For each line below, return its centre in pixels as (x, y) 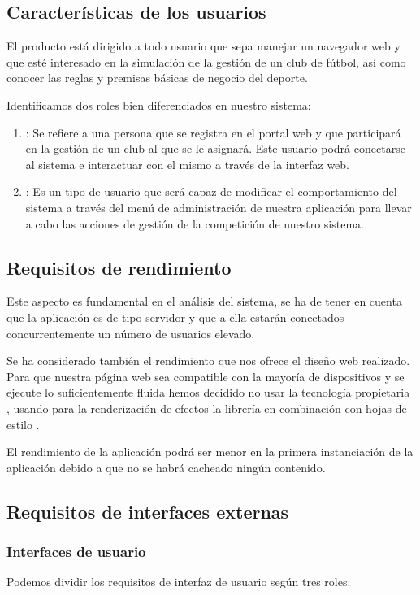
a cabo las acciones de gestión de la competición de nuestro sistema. (195, 223)
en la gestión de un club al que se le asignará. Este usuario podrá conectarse (215, 148)
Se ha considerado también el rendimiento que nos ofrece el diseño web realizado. (208, 360)
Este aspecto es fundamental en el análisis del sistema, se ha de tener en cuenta (204, 301)
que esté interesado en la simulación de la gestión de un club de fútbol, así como (206, 61)
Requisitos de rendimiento (119, 267)
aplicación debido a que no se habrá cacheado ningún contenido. (166, 467)
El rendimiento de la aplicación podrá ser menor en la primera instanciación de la (210, 452)
